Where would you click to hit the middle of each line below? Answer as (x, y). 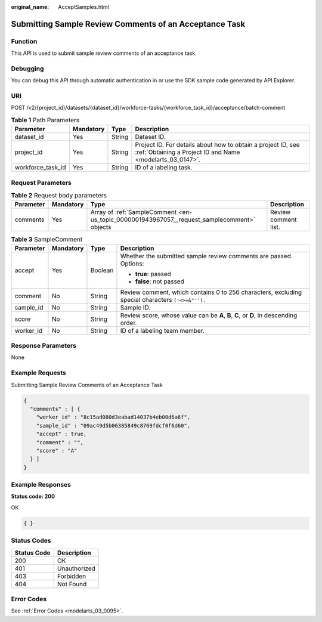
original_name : (30, 7)
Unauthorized (76, 568)
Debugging (27, 69)
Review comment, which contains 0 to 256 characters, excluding (211, 292)
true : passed (153, 274)
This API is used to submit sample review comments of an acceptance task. (104, 53)
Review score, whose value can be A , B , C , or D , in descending (209, 315)
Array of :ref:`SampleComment (134, 212)
